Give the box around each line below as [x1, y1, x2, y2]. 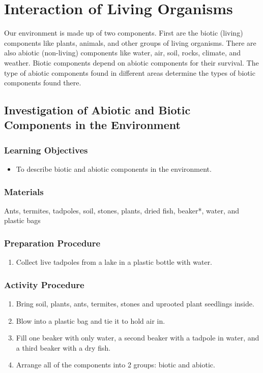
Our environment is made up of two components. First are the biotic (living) [4, 27, 243, 38]
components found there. [4, 77, 81, 88]
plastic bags [4, 215, 41, 226]
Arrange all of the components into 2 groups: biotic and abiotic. [16, 359, 215, 370]
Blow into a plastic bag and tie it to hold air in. [16, 315, 165, 326]
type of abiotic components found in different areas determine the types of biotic [4, 67, 255, 78]
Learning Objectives [4, 143, 88, 156]
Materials [4, 185, 44, 198]
